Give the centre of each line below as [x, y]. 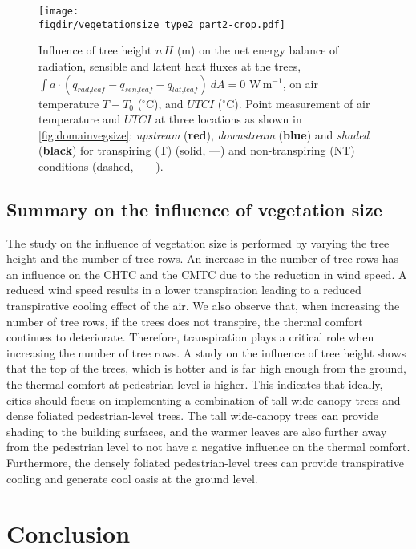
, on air [301, 83]
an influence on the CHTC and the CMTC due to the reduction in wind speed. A [207, 274]
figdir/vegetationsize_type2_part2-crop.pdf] [162, 24]
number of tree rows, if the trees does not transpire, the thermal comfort [185, 321]
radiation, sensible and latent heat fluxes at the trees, [170, 65]
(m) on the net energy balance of [258, 50]
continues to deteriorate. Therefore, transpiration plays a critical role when [190, 337]
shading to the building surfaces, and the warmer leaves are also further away [197, 431]
